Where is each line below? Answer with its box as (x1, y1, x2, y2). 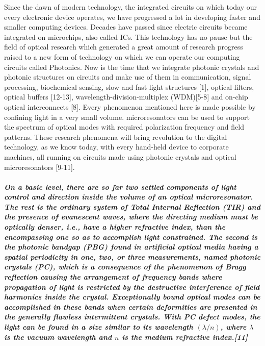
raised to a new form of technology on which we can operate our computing (4, 51, 240, 62)
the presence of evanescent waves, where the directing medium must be (4, 211, 258, 222)
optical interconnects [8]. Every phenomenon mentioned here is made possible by (4, 101, 256, 112)
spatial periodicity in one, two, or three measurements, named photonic (4, 251, 261, 262)
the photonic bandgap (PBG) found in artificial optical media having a (4, 241, 258, 252)
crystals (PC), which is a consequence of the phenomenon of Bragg (4, 261, 246, 272)
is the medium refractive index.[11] (122, 331, 248, 342)
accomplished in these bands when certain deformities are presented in (4, 301, 257, 312)
